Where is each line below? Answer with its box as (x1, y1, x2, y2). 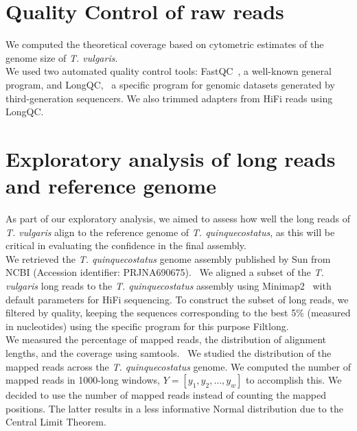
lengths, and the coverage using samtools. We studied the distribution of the (5, 345, 332, 360)
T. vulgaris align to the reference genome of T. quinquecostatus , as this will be (5, 224, 335, 239)
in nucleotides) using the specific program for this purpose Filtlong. (5, 318, 289, 333)
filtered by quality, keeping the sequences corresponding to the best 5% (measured (5, 305, 351, 320)
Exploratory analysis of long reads (5, 144, 336, 172)
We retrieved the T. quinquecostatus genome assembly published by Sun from (5, 251, 331, 266)
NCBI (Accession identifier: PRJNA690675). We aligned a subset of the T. (5, 265, 324, 279)
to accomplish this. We (245, 373, 342, 387)
